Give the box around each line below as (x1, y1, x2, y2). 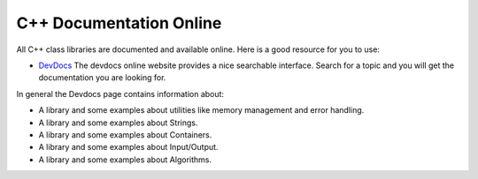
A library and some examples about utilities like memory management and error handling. (38, 105, 365, 116)
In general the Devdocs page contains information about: (16, 88, 225, 99)
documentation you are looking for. (38, 72, 166, 83)
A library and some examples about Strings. (38, 117, 198, 128)
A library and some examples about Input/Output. (38, 142, 219, 153)
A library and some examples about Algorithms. (38, 154, 212, 165)
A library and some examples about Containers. (38, 129, 212, 140)
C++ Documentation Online (16, 13, 222, 33)
